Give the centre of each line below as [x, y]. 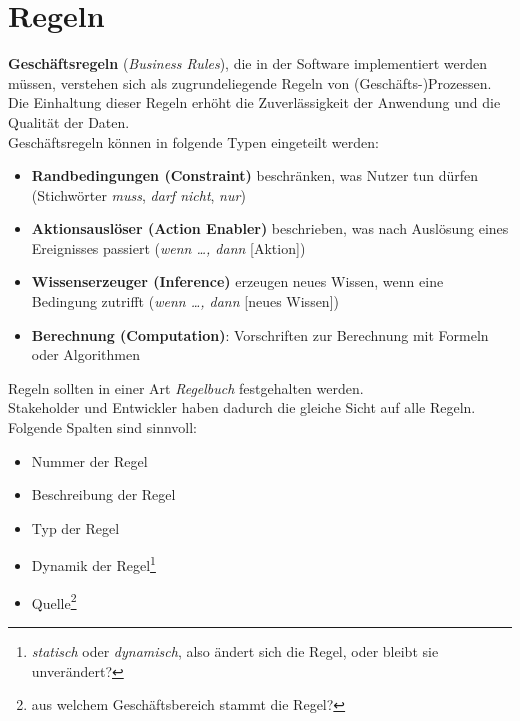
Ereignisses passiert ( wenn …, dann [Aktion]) [168, 247]
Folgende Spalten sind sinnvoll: [102, 427]
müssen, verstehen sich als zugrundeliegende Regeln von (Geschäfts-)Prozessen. [250, 82]
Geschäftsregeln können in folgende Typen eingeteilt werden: [193, 141]
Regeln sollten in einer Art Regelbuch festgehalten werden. [186, 387]
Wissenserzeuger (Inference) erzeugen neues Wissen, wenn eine [237, 281]
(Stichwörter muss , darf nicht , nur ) [138, 194]
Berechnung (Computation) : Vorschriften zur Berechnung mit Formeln [260, 334]
